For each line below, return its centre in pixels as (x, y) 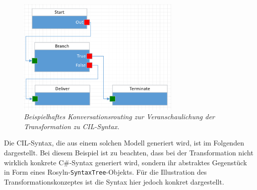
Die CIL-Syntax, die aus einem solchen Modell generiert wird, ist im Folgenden (124, 143)
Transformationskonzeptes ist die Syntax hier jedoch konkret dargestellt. (114, 181)
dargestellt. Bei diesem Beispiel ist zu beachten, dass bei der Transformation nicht (129, 153)
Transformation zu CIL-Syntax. (72, 126)
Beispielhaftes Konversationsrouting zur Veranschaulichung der (119, 117)
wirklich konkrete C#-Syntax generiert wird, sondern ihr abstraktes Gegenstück (126, 162)
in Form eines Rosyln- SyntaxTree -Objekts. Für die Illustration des (105, 172)
